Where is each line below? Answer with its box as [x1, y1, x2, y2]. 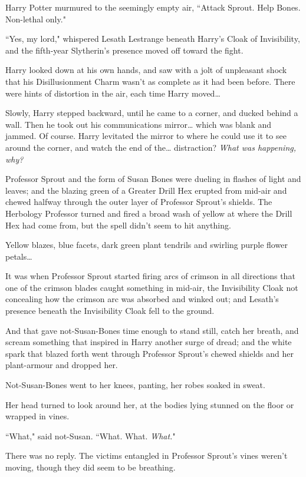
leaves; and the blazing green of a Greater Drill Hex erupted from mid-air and [5, 184, 287, 196]
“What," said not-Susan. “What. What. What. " [5, 429, 176, 442]
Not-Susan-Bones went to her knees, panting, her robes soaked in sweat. [5, 379, 265, 391]
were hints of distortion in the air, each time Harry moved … [5, 87, 221, 99]
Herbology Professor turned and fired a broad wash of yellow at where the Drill [5, 207, 292, 219]
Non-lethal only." [5, 12, 66, 25]
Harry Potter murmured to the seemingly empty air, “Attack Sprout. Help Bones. [5, 1, 301, 13]
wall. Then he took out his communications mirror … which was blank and [5, 118, 272, 130]
